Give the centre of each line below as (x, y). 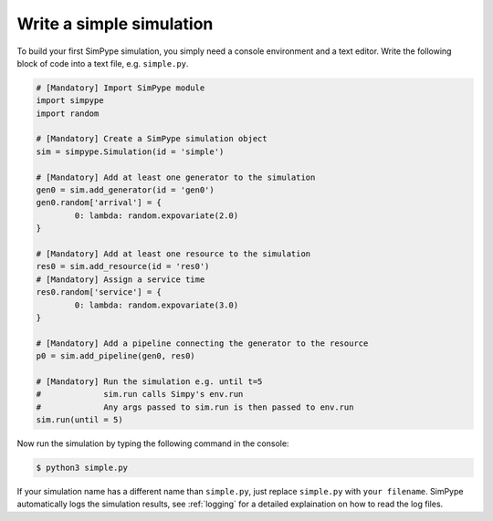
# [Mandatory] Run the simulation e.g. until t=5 (149, 381)
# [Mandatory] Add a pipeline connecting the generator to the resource (202, 343)
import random (68, 113)
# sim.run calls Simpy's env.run (140, 394)
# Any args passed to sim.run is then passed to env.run (195, 407)
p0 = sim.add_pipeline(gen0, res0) (115, 356)
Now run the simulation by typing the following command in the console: (153, 443)
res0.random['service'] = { (99, 292)
